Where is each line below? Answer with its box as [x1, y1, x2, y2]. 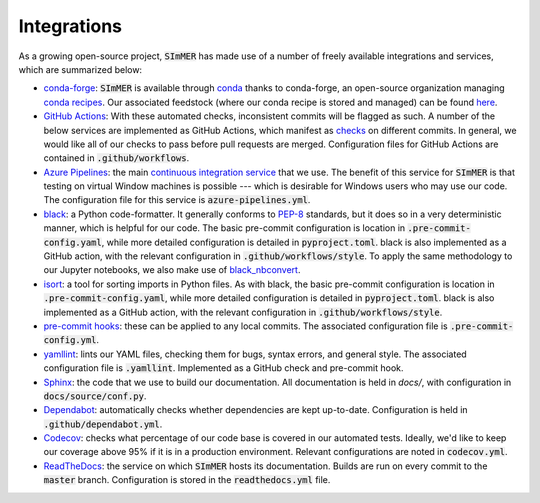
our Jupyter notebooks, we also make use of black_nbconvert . [43, 264, 301, 276]
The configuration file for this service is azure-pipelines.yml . [43, 194, 311, 206]
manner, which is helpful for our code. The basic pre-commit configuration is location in [43, 222, 406, 234]
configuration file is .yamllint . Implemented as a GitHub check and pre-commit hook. [43, 362, 404, 374]
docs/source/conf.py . [43, 390, 147, 402]
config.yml [43, 335, 97, 346]
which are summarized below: [18, 63, 143, 75]
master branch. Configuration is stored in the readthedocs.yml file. [43, 474, 331, 486]
